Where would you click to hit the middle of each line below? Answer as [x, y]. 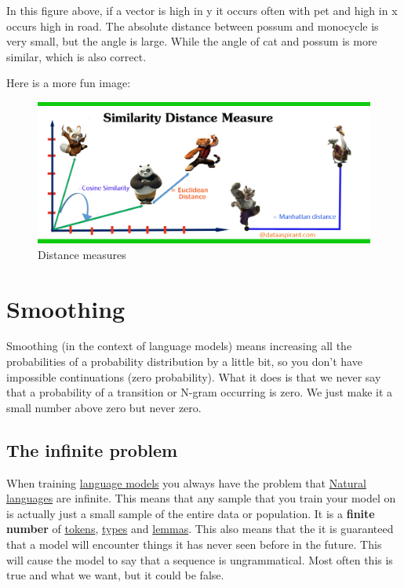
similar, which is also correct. [76, 56]
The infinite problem [92, 449]
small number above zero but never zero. [104, 407]
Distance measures [82, 254]
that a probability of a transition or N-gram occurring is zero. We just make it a [200, 392]
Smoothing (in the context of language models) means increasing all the [179, 346]
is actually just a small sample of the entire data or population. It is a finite [191, 513]
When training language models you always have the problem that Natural [186, 482]
